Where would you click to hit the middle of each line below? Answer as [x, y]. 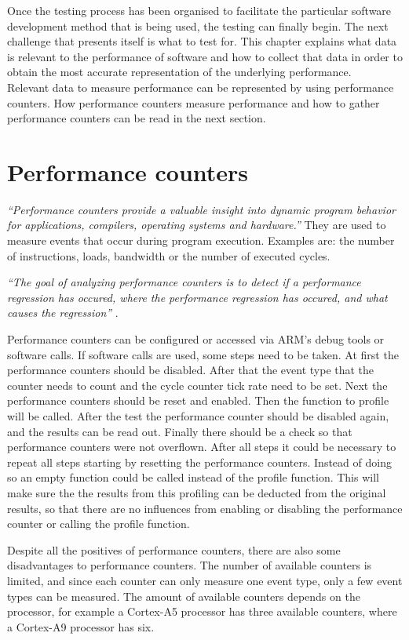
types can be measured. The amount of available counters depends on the [184, 596]
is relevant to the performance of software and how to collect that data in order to [205, 56]
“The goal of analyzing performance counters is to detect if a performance [184, 282]
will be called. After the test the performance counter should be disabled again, [198, 416]
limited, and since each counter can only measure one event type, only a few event [205, 580]
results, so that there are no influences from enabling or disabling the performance [205, 508]
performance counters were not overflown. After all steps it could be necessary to [202, 447]
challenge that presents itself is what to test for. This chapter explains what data [202, 41]
